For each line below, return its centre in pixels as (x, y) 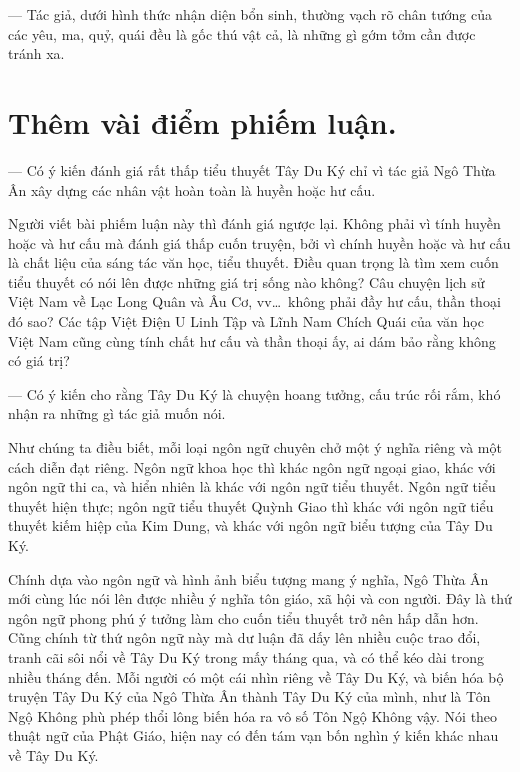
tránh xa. (36, 53)
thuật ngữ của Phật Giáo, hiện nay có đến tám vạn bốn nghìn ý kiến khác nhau (253, 735)
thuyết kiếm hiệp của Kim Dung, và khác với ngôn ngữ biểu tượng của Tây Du (250, 525)
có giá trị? (39, 360)
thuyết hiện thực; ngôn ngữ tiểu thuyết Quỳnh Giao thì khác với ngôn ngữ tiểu (251, 505)
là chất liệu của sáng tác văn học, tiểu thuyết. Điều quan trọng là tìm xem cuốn (253, 262)
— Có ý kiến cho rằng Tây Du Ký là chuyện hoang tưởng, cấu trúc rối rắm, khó (254, 393)
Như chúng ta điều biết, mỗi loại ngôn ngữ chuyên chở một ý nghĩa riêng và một (255, 447)
